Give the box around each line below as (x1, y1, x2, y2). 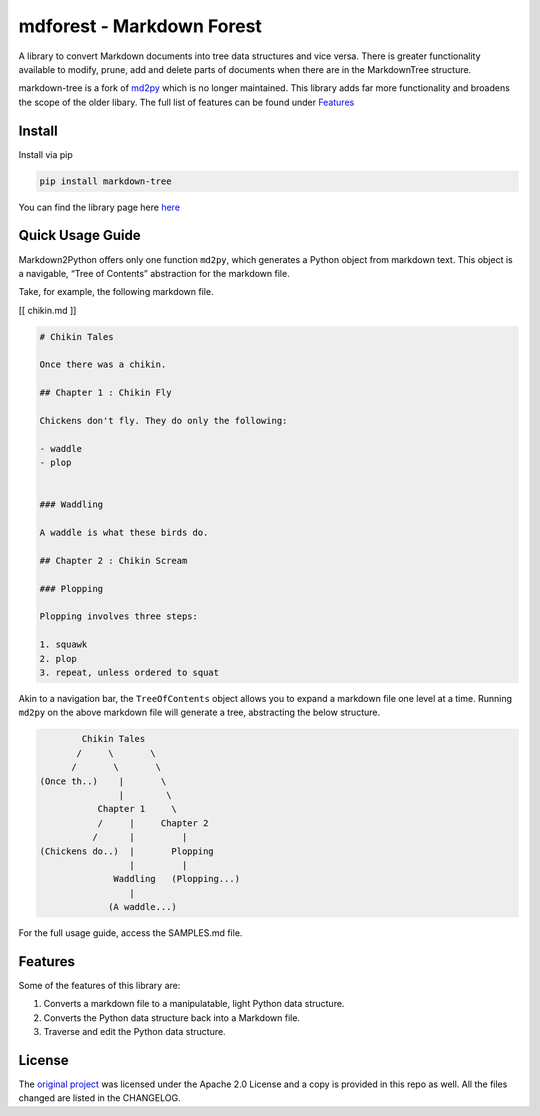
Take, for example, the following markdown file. (18, 286, 214, 298)
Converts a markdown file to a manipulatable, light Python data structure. (43, 998, 345, 1010)
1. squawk (39, 639, 88, 650)
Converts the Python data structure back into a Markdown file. (43, 1011, 300, 1024)
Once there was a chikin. (39, 359, 167, 370)
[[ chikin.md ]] (18, 304, 77, 316)
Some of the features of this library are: (18, 979, 181, 991)
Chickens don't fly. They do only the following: (39, 415, 288, 426)
